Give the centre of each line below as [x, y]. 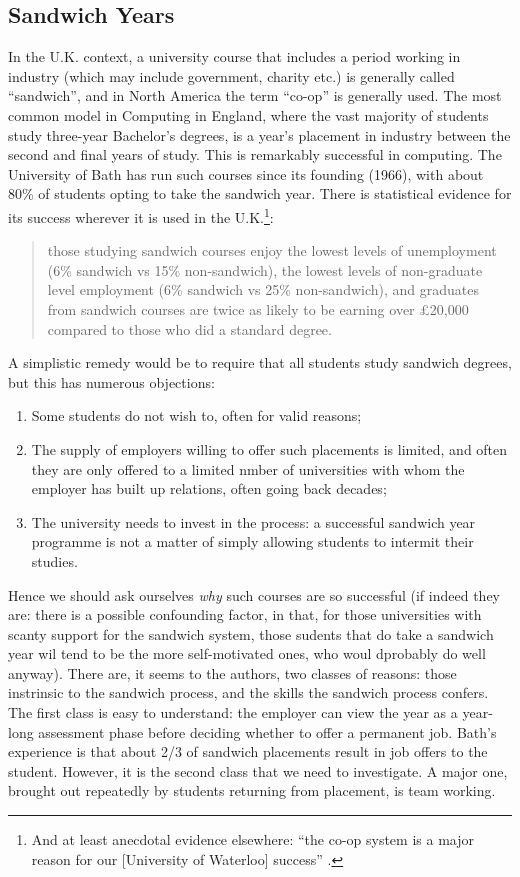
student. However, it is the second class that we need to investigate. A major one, [258, 770]
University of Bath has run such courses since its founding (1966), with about [246, 173]
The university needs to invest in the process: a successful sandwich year [253, 521]
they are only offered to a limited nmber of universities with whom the [248, 468]
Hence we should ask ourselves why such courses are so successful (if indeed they [254, 594]
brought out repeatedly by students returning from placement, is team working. [252, 790]
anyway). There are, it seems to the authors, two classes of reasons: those [232, 672]
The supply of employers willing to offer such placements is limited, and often [269, 448]
